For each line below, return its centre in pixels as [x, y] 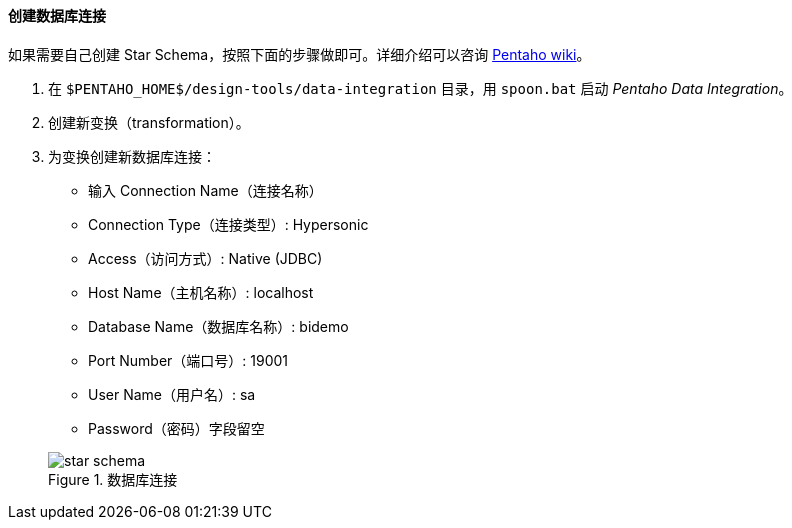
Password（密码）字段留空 [176, 428]
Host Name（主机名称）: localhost [201, 292]
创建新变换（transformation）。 [149, 122]
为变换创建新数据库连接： [132, 156]
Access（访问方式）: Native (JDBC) [205, 258]
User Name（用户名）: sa [172, 394]
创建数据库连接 [57, 15]
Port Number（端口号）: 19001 [188, 360]
